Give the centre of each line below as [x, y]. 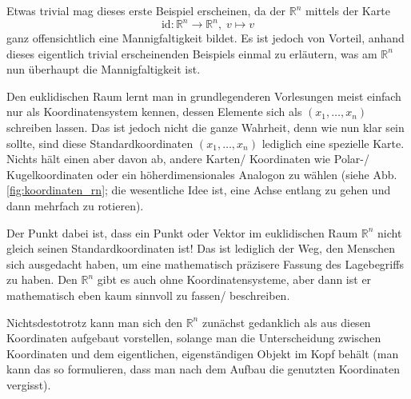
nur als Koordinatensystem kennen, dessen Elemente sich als [154, 112]
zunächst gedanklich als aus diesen [286, 322]
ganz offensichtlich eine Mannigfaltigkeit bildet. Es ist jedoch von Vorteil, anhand [205, 38]
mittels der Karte [347, 10]
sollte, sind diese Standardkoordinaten [100, 143]
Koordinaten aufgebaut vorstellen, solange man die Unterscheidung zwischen [194, 338]
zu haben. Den [42, 279]
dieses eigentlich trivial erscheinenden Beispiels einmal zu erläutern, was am [192, 53]
